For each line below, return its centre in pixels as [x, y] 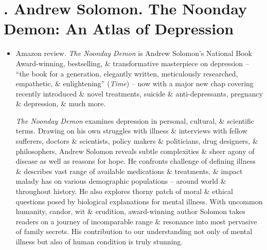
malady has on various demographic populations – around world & [121, 181]
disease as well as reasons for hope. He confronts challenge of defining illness [136, 161]
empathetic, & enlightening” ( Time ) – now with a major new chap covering [135, 83]
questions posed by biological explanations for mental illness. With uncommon [139, 201]
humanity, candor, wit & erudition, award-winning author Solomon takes [130, 211]
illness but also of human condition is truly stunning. [99, 241]
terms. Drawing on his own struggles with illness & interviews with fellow [131, 131]
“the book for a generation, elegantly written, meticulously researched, [127, 73]
